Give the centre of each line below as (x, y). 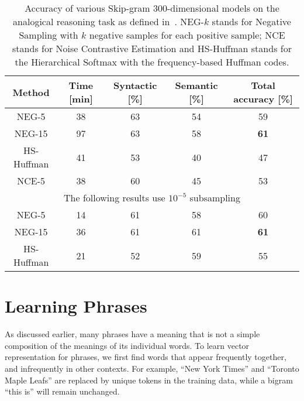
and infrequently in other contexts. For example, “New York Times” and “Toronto (152, 368)
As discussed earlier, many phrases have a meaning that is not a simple (132, 334)
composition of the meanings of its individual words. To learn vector (127, 345)
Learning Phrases (76, 306)
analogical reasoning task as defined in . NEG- (108, 21)
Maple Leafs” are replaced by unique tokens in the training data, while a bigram (149, 380)
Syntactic (135, 85)
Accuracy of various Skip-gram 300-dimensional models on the (152, 8)
